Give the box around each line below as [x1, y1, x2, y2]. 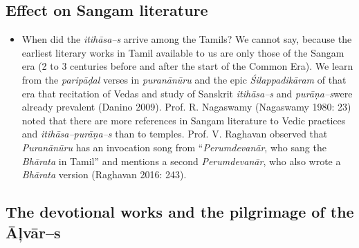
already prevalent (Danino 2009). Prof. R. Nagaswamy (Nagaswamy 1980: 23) [21, 99, 351, 114]
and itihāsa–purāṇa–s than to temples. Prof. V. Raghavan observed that [21, 126, 328, 141]
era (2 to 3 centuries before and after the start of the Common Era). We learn [21, 59, 353, 73]
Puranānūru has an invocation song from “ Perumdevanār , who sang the [21, 140, 326, 154]
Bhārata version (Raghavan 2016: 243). [21, 167, 187, 182]
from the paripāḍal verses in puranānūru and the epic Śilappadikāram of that [21, 72, 347, 86]
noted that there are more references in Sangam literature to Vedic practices [21, 113, 346, 127]
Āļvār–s [6, 221, 61, 242]
